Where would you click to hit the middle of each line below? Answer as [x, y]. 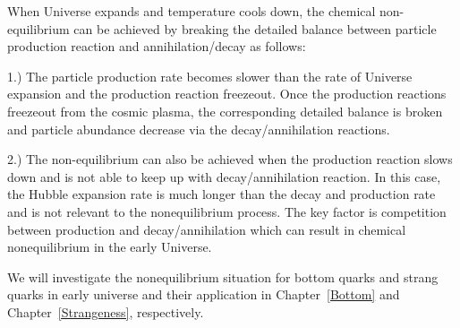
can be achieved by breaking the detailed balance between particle [255, 28]
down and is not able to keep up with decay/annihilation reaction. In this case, [224, 176]
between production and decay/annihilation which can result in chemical [207, 229]
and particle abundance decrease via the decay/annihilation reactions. [199, 129]
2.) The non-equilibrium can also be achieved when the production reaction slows [230, 159]
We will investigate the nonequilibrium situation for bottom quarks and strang [223, 276]
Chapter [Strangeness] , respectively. [106, 311]
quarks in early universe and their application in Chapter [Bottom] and [204, 294]
